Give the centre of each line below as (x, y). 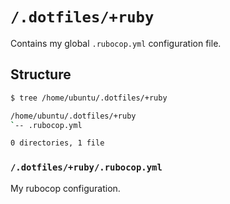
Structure (41, 74)
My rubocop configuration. (65, 188)
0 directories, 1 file (57, 143)
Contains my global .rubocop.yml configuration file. (116, 43)
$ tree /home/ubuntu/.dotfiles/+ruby (89, 98)
